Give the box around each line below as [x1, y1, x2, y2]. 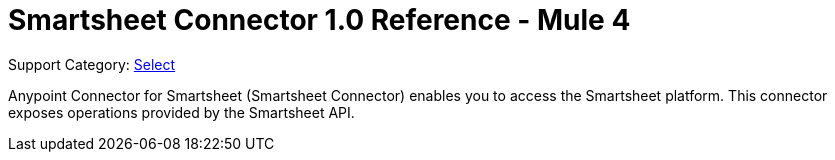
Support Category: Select [8, 55, 176, 73]
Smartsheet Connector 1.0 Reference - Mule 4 [8, 3, 631, 37]
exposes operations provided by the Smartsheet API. [8, 103, 355, 121]
